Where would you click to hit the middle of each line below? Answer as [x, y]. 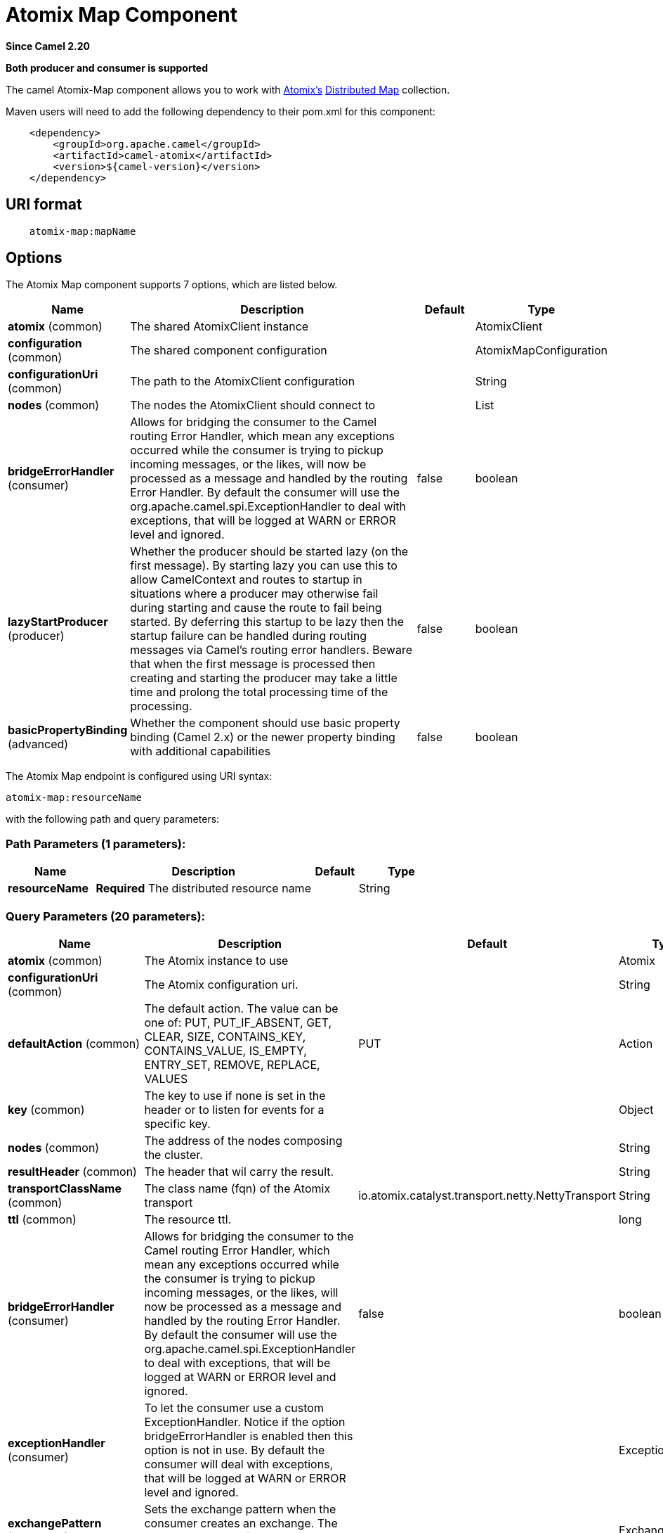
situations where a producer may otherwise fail [254, 594]
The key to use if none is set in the [235, 1095]
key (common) [46, 1109]
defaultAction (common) [74, 1043]
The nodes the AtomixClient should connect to [253, 405]
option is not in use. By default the [235, 1450]
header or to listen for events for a [234, 1109]
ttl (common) [42, 1219]
